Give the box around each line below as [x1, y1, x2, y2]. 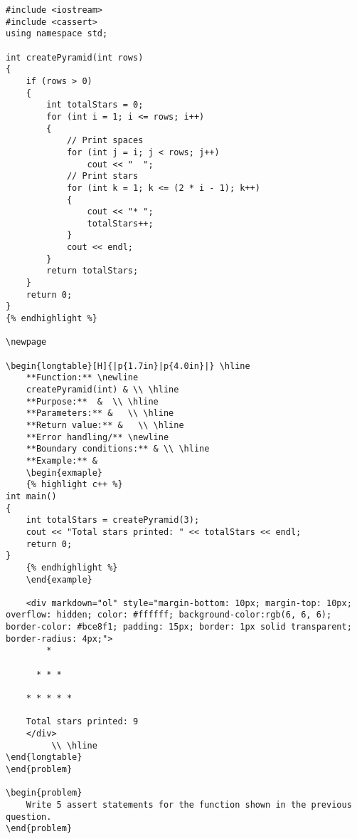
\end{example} [26, 574, 92, 585]
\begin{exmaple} [26, 467, 103, 478]
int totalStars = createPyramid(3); [26, 515, 200, 526]
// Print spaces [66, 135, 144, 146]
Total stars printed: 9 [26, 716, 139, 727]
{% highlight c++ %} [26, 479, 123, 490]
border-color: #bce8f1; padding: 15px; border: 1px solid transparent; [6, 622, 352, 632]
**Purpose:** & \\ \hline [26, 396, 159, 407]
